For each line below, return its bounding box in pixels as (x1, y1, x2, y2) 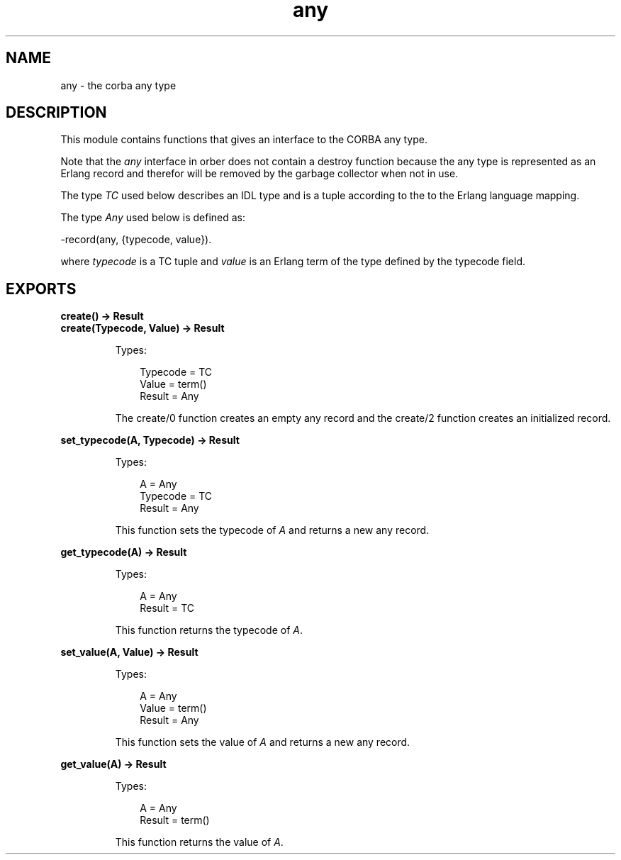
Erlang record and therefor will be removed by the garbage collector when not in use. (60, 167, 459, 180)
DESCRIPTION (6, 104, 107, 122)
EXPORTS (6, 279, 77, 298)
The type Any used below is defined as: (60, 211, 246, 224)
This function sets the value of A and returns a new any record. (115, 736, 410, 749)
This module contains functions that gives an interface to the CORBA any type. (60, 133, 427, 146)
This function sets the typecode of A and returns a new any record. (115, 524, 430, 537)
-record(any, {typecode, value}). (60, 233, 212, 246)
